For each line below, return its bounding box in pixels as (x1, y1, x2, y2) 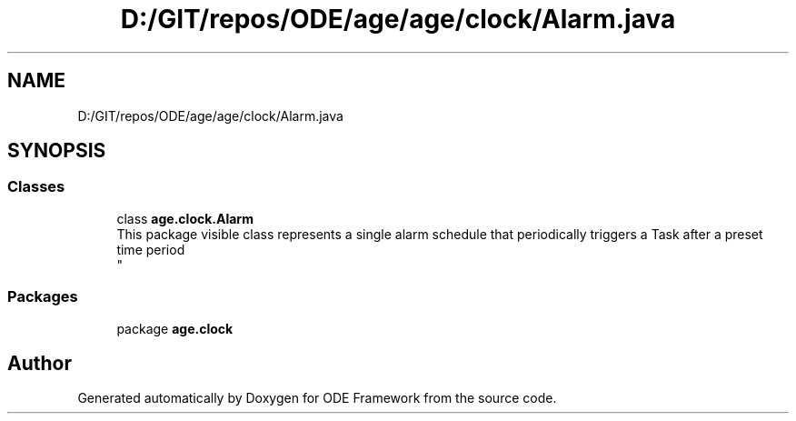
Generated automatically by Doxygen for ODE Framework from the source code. (77, 390, 557, 406)
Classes (7, 177, 65, 196)
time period (116, 241, 185, 257)
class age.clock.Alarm (116, 210, 254, 226)
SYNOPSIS (7, 139, 106, 163)
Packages (7, 287, 78, 306)
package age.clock (116, 320, 234, 336)
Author (7, 351, 72, 375)
